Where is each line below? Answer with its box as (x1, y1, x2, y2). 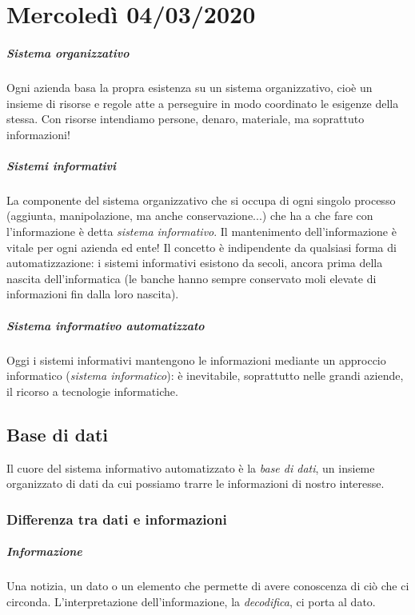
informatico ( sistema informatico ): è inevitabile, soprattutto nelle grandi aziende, (6, 367, 404, 384)
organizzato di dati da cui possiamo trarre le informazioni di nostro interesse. (6, 475, 385, 492)
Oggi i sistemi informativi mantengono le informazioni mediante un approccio (6, 351, 386, 368)
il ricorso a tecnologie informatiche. (6, 382, 178, 399)
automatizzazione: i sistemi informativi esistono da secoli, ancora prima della (6, 254, 383, 271)
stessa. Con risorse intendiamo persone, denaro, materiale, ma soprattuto (6, 110, 365, 127)
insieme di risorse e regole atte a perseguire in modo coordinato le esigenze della (6, 94, 399, 111)
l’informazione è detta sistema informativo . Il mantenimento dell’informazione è (6, 223, 397, 240)
